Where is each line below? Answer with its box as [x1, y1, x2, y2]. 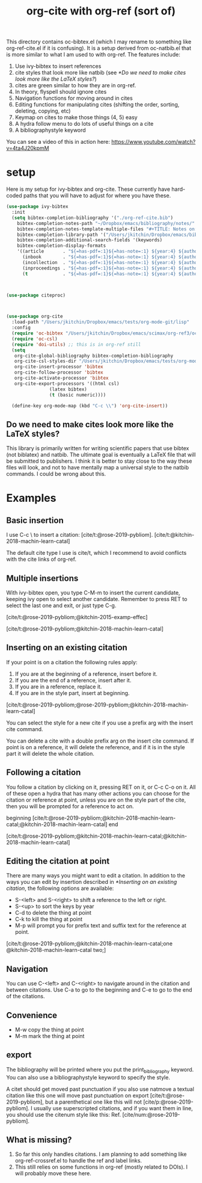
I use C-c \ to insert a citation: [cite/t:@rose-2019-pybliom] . [6, 531, 153, 539]
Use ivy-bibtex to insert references [14, 63, 102, 70]
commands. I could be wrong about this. [6, 471, 106, 478]
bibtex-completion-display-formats [17, 242, 106, 249]
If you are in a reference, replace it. [14, 683, 102, 690]
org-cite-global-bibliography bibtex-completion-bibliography [14, 353, 173, 359]
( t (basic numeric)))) [49, 392, 106, 398]
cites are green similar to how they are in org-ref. [14, 82, 136, 89]
